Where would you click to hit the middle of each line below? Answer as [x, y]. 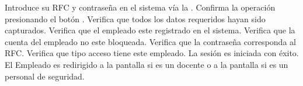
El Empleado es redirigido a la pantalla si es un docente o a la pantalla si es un [147, 64]
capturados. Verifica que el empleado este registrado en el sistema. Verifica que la [150, 30]
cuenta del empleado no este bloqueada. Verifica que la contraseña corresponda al [150, 41]
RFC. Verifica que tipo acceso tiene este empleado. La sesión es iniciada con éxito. [152, 53]
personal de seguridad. [45, 76]
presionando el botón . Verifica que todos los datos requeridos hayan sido [135, 18]
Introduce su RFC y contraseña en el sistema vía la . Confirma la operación [140, 7]
